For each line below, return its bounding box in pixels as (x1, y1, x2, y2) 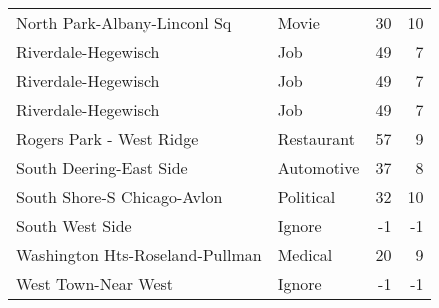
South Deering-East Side (16, 156, 188, 179)
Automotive (277, 156, 360, 179)
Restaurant (277, 127, 355, 150)
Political (277, 185, 336, 208)
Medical (277, 243, 333, 266)
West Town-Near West (16, 272, 174, 295)
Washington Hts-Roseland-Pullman (16, 243, 262, 266)
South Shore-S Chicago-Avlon (16, 185, 223, 208)
